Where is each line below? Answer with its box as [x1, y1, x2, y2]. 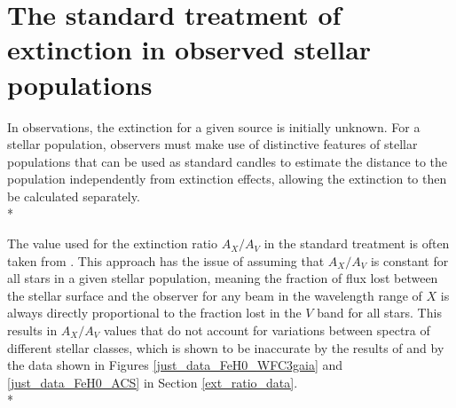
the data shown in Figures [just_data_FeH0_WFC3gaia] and [7, 356, 343, 374]
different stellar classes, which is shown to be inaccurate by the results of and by [7, 338, 444, 357]
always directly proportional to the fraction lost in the [7, 303, 302, 322]
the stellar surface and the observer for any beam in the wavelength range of [7, 286, 422, 304]
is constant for [370, 251, 449, 270]
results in [7, 321, 58, 340]
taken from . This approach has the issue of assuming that [7, 251, 325, 270]
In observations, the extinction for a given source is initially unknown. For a [7, 117, 421, 136]
